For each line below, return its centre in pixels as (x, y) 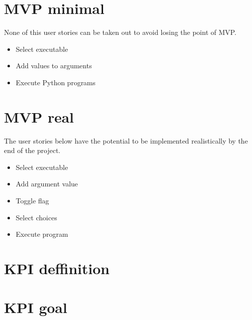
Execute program (42, 234)
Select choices (36, 217)
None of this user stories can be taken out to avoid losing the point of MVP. (120, 32)
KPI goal (36, 307)
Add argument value (47, 184)
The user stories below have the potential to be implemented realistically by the (126, 140)
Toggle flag (32, 200)
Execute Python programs (56, 82)
